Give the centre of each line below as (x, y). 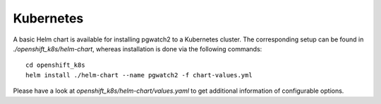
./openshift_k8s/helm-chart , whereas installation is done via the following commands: (138, 48)
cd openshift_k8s (55, 65)
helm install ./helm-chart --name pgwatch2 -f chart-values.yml (139, 75)
